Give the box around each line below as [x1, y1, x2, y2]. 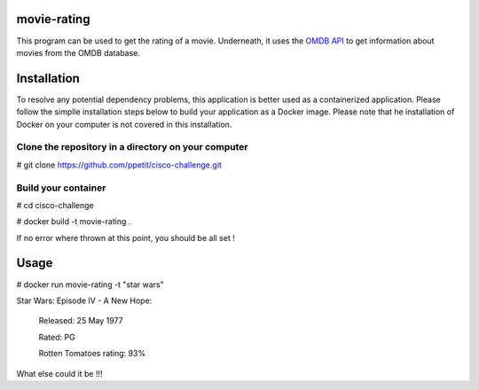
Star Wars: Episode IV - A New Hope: [16, 295, 153, 306]
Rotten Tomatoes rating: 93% [38, 348, 146, 359]
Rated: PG [38, 331, 75, 342]
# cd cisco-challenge [16, 199, 95, 210]
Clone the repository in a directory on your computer [16, 141, 248, 153]
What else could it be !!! [16, 368, 103, 378]
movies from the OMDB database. [16, 47, 141, 58]
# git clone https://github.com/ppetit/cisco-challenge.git [16, 160, 222, 170]
